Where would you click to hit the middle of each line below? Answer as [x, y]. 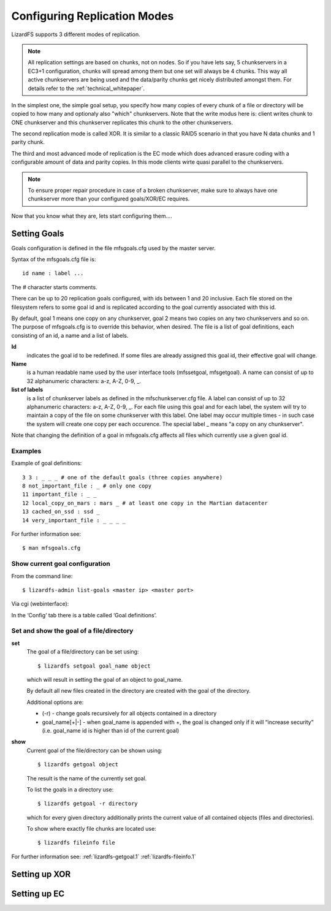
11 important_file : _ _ [59, 494]
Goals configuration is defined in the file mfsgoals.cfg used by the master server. [113, 248]
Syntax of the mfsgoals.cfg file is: [54, 259]
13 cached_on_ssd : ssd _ [61, 512]
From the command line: [42, 576]
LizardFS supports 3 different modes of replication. [76, 34]
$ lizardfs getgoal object [78, 764]
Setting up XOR [41, 874]
